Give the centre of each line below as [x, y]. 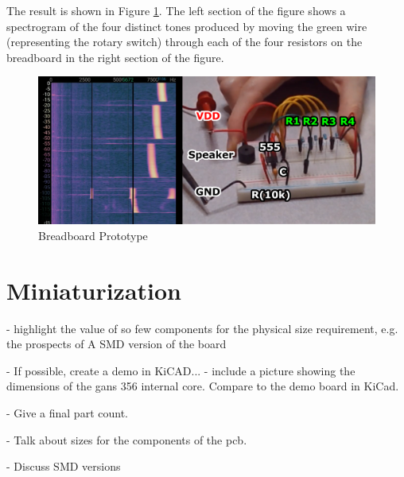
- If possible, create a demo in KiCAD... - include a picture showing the [181, 370]
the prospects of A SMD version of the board [117, 344]
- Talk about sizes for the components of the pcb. [127, 439]
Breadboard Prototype [93, 235]
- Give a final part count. [67, 412]
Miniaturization [94, 290]
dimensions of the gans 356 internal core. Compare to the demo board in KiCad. [203, 386]
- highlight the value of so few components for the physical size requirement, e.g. [202, 328]
